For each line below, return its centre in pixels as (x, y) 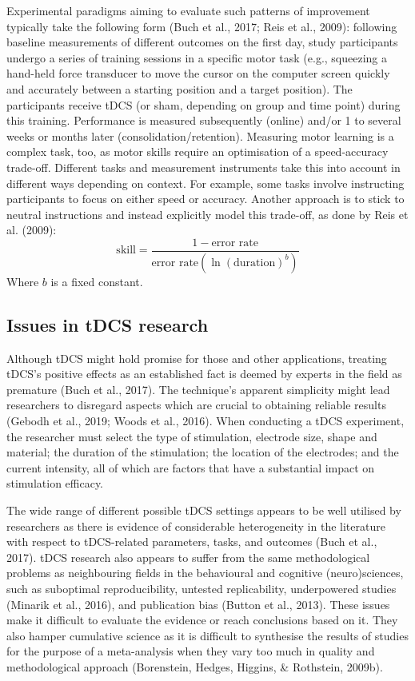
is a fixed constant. (97, 281)
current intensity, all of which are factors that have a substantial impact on (191, 467)
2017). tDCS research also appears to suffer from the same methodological (188, 557)
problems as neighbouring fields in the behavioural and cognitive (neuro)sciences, (205, 573)
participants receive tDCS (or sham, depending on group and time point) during (204, 104)
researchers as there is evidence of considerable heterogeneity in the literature (196, 526)
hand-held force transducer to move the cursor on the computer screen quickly (198, 73)
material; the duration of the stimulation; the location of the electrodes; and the (203, 452)
